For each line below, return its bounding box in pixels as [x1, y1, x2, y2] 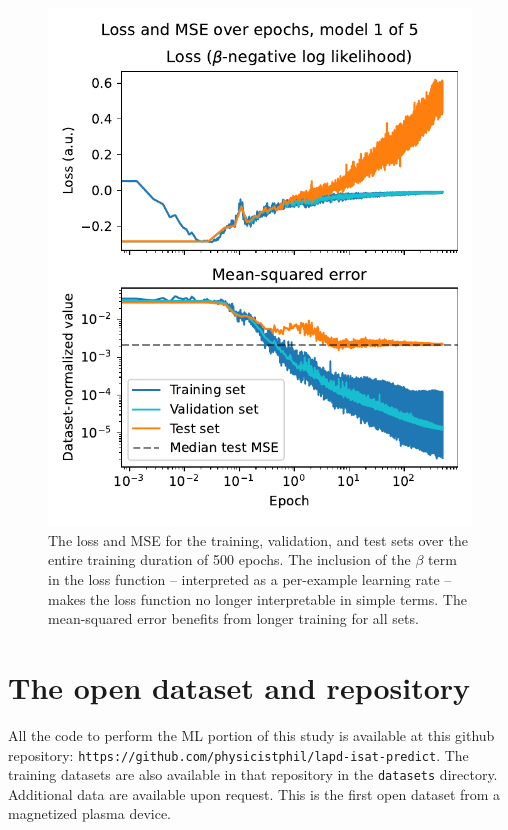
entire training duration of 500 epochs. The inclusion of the [48, 549, 411, 570]
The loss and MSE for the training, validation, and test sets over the [48, 529, 468, 550]
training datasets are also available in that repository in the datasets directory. [8, 764, 498, 785]
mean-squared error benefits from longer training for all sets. [48, 608, 419, 629]
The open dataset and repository [8, 666, 471, 707]
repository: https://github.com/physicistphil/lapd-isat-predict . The [8, 744, 469, 765]
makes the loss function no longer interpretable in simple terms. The [48, 588, 467, 609]
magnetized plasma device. [8, 803, 172, 824]
